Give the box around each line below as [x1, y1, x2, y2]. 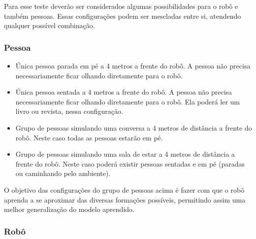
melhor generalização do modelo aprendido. [4, 204, 134, 214]
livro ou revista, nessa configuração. [15, 106, 123, 116]
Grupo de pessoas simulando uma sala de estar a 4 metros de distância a [15, 149, 235, 159]
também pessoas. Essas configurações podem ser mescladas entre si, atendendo [4, 10, 241, 21]
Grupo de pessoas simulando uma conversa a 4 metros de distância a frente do [15, 122, 252, 133]
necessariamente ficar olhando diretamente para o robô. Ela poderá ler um [15, 96, 240, 106]
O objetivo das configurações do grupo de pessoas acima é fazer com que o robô [4, 184, 245, 195]
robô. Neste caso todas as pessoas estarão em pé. [15, 132, 163, 142]
